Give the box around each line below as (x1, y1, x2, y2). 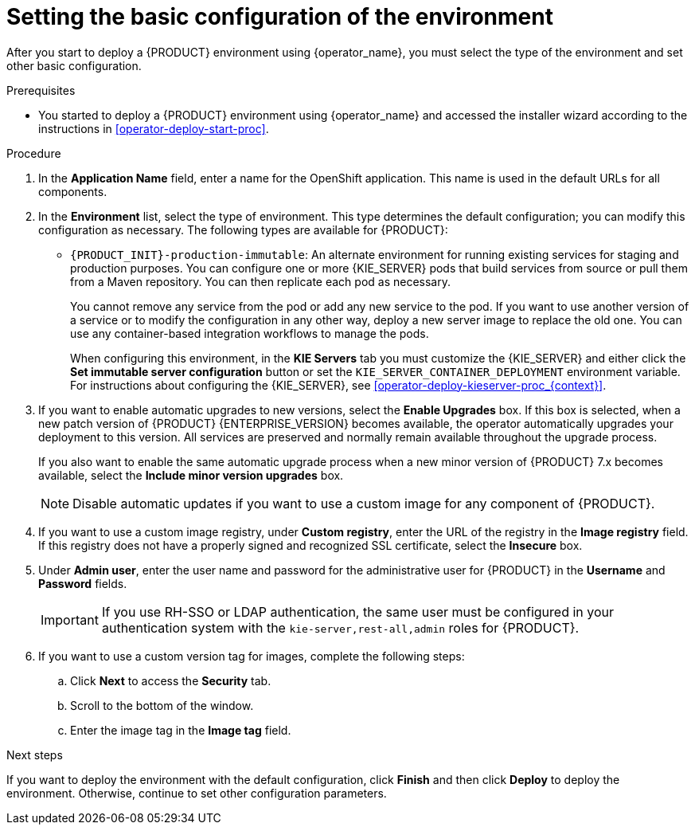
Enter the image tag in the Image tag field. (70, 723, 291, 737)
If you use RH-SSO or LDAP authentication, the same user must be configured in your (101, 603, 615, 620)
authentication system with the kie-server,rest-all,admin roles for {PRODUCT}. (101, 619, 580, 636)
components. (38, 184, 107, 198)
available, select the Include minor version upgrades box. (38, 468, 344, 482)
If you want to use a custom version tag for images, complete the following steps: (38, 649, 465, 663)
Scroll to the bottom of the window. (70, 698, 254, 712)
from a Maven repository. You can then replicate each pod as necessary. (70, 274, 451, 288)
